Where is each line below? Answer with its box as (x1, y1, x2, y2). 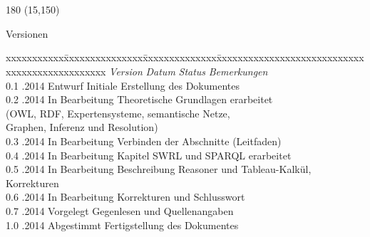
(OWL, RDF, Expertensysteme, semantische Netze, (6, 105, 230, 120)
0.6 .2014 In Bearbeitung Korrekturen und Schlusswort (6, 189, 245, 204)
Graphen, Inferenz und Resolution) (6, 120, 158, 135)
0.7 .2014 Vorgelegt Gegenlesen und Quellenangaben (6, 203, 234, 218)
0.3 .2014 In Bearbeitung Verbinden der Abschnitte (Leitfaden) (6, 133, 282, 148)
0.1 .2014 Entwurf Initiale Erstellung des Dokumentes (6, 78, 240, 93)
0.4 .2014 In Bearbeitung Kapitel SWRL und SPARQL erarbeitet (6, 147, 292, 162)
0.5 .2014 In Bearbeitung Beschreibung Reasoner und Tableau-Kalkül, (6, 162, 312, 177)
